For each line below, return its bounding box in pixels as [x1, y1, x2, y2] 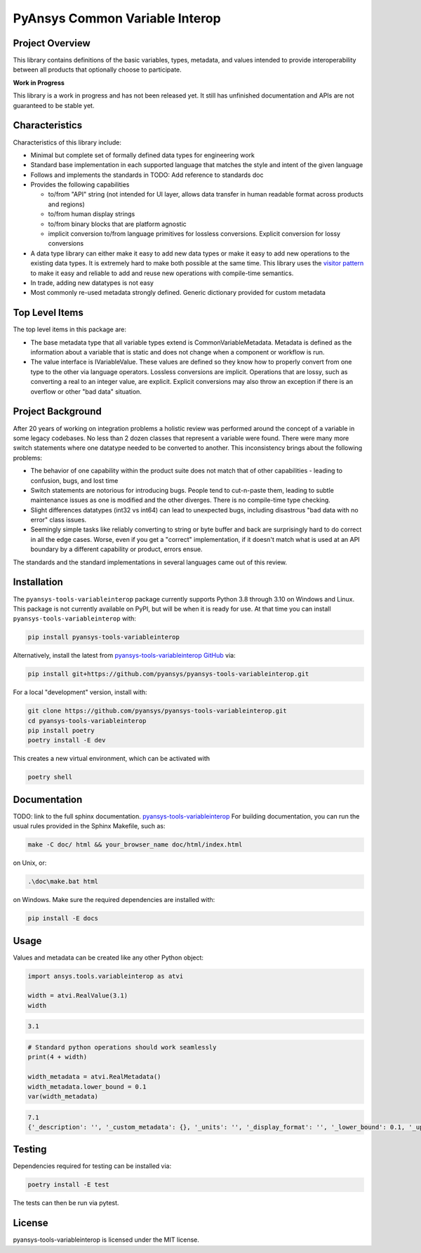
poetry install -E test [27, 1181, 110, 1189]
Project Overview [13, 37, 91, 49]
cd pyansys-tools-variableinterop [27, 717, 147, 724]
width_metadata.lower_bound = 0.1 [27, 1082, 147, 1091]
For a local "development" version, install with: [13, 688, 147, 696]
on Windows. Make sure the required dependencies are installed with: [13, 896, 215, 904]
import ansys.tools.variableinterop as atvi [27, 972, 184, 980]
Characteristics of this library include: [13, 138, 122, 147]
